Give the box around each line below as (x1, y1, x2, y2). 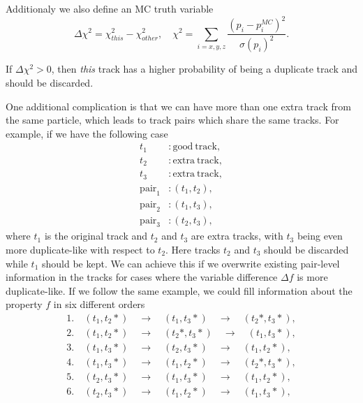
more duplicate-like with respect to (6, 242, 155, 256)
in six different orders (53, 297, 145, 312)
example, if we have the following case (6, 126, 168, 140)
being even (297, 228, 343, 243)
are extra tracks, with (191, 228, 283, 243)
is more (297, 270, 328, 284)
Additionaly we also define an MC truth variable (6, 1, 214, 15)
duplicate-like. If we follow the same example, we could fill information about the (6, 283, 353, 298)
